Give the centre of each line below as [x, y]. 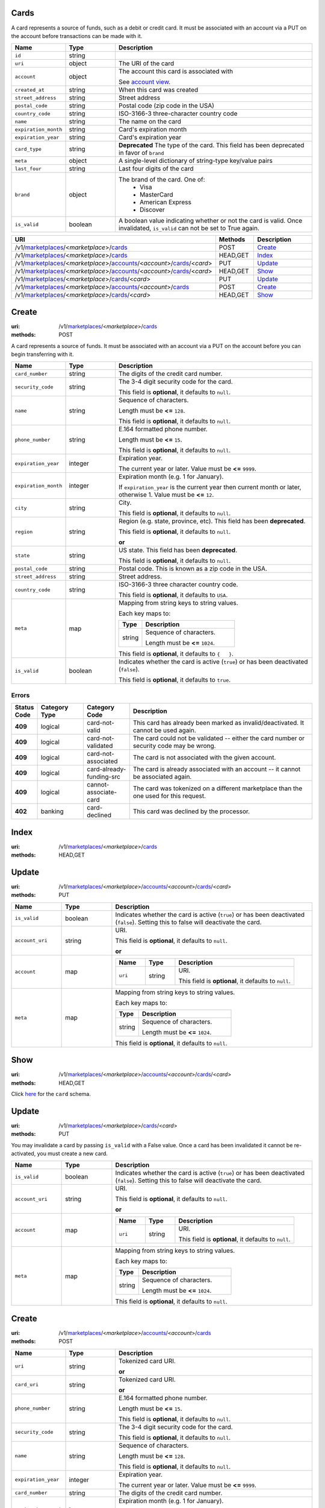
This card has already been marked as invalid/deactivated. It [218, 723]
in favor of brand [141, 153]
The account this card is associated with [176, 71]
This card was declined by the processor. [191, 811]
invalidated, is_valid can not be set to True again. [189, 228]
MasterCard [156, 195]
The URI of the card [146, 63]
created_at [30, 90]
